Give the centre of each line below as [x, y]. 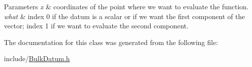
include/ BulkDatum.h [37, 58]
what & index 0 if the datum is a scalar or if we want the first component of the [125, 16]
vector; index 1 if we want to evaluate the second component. [96, 26]
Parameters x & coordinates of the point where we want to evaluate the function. [126, 6]
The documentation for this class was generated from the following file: [111, 42]
